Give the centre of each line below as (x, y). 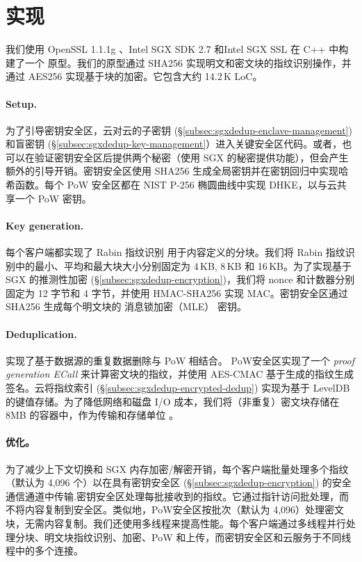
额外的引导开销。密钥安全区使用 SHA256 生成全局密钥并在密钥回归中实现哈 (177, 171)
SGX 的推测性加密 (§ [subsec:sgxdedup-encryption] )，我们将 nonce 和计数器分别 (180, 279)
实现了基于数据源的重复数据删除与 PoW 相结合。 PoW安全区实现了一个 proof (180, 360)
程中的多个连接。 (44, 551)
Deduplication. (41, 334)
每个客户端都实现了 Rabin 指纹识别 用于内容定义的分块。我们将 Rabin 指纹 (175, 252)
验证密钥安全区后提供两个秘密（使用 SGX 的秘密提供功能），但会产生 (191, 157)
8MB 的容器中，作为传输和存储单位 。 (92, 415)
